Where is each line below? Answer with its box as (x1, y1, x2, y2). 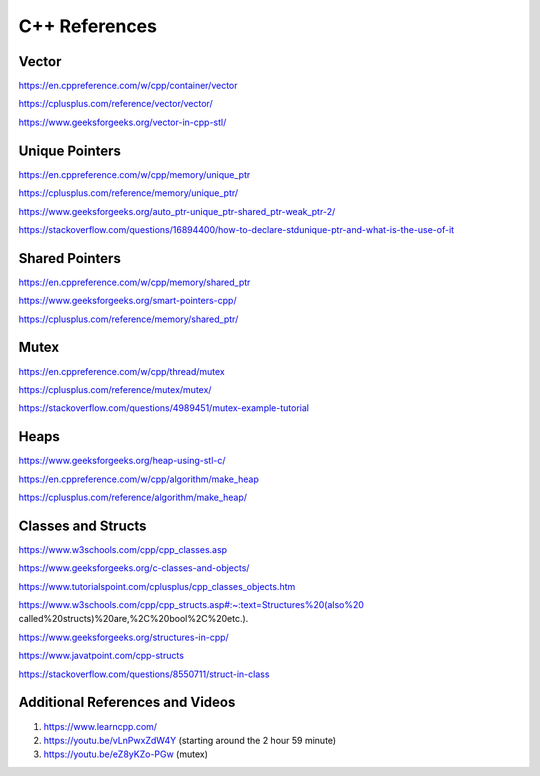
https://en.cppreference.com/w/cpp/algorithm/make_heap (18, 473, 260, 485)
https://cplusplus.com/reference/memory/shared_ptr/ (18, 313, 239, 325)
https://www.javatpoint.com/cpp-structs (18, 650, 185, 662)
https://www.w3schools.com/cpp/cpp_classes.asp (18, 543, 228, 555)
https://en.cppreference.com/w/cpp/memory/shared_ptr (18, 276, 251, 288)
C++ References (18, 15, 157, 37)
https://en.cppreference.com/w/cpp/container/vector (18, 80, 239, 92)
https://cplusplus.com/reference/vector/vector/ (18, 98, 214, 110)
